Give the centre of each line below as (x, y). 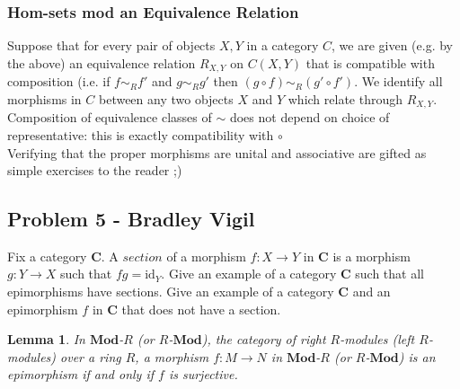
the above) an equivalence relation (102, 62)
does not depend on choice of (310, 117)
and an (372, 292)
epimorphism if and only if (81, 374)
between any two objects (166, 98)
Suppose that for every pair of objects (111, 45)
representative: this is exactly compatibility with (141, 134)
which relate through (345, 98)
